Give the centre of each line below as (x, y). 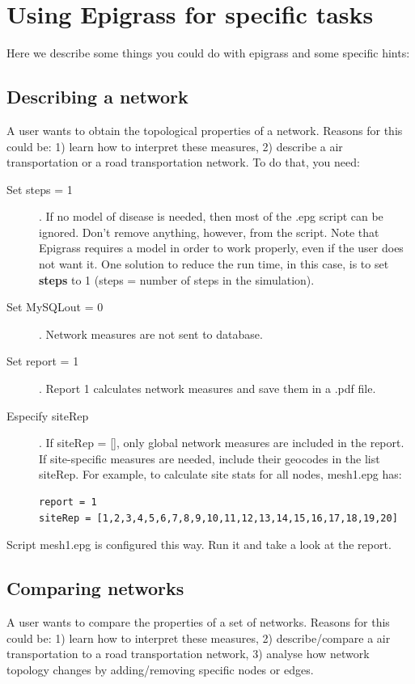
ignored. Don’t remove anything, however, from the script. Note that (209, 232)
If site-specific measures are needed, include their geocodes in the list (210, 458)
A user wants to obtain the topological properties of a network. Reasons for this (205, 130)
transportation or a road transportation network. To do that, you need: (183, 162)
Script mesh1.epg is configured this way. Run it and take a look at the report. (199, 545)
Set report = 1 (43, 361)
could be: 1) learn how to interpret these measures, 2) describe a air (175, 146)
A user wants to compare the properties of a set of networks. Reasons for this (198, 622)
